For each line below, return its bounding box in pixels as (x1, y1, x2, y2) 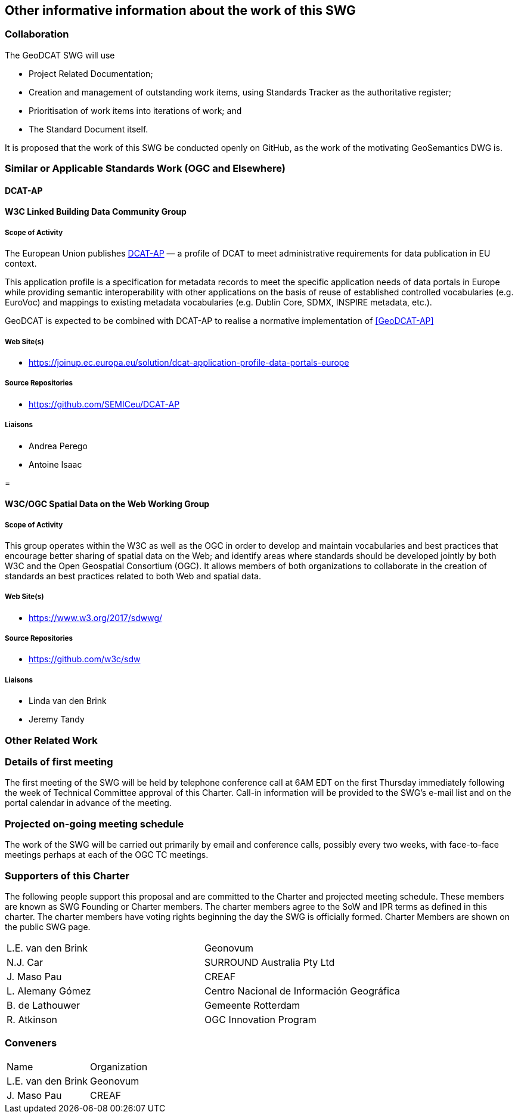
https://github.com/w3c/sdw (29, 654, 141, 665)
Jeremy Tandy (29, 714, 85, 725)
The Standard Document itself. (29, 123, 148, 134)
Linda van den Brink (29, 696, 107, 706)
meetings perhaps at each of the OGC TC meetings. (5, 850, 209, 860)
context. (5, 258, 37, 269)
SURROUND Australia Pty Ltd (204, 956, 335, 968)
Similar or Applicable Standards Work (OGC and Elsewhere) (5, 162, 286, 175)
